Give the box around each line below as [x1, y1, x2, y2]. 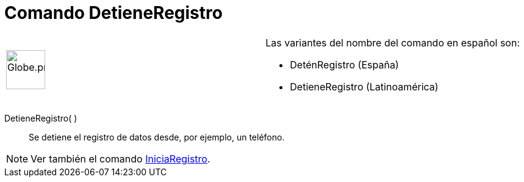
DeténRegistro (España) [290, 58, 399, 71]
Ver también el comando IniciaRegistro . [31, 152, 210, 165]
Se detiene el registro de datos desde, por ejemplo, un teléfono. [29, 131, 285, 142]
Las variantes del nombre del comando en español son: [265, 36, 520, 49]
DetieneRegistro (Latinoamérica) [290, 80, 439, 93]
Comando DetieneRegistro [4, 2, 223, 23]
